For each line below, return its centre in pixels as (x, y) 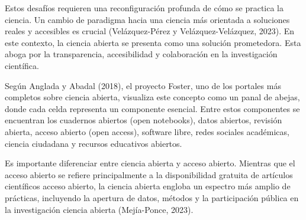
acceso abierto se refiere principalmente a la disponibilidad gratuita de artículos (149, 174)
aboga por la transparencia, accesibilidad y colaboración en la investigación (141, 54)
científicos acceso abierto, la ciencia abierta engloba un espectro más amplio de (148, 186)
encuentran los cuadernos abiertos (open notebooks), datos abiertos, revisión (144, 120)
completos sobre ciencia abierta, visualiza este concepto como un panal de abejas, (152, 97)
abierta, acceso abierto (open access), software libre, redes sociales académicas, (147, 131)
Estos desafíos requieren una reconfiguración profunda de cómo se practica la (144, 8)
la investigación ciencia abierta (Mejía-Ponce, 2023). (99, 209)
